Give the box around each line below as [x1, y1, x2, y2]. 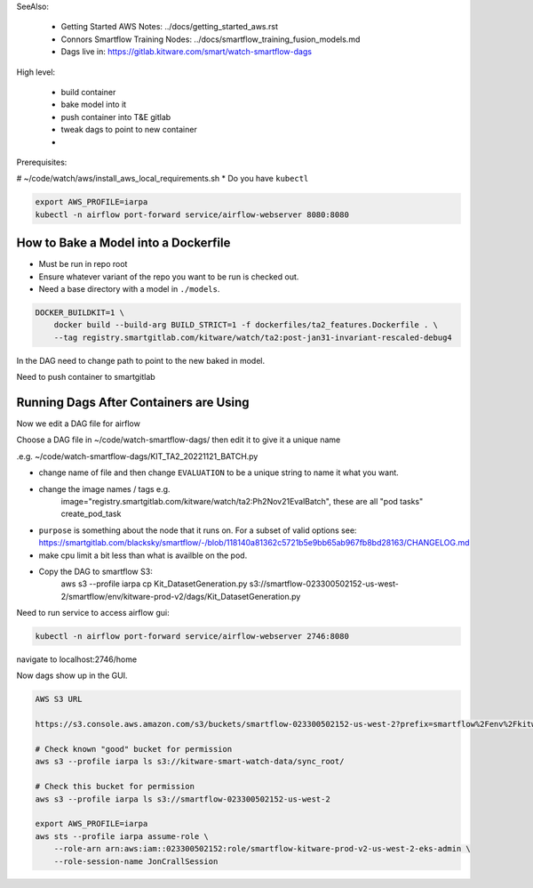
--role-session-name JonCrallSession [53, 856, 219, 867]
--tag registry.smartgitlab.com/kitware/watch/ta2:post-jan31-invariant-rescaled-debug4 [53, 332, 452, 343]
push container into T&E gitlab [60, 111, 171, 122]
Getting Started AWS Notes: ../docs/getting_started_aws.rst [60, 21, 279, 32]
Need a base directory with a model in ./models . [38, 283, 220, 294]
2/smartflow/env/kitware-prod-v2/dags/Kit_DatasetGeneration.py [60, 591, 301, 601]
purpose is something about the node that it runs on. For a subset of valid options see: [38, 525, 357, 536]
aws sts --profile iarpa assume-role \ [35, 831, 209, 841]
